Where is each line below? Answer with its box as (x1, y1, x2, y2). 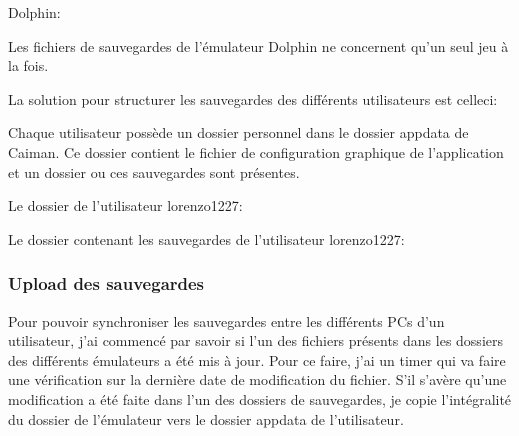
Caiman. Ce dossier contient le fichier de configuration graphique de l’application (8, 141, 504, 162)
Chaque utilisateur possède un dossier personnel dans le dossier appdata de (8, 122, 469, 143)
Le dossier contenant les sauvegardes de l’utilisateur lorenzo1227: (8, 228, 405, 249)
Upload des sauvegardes (8, 271, 205, 296)
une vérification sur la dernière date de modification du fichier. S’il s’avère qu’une (8, 369, 507, 390)
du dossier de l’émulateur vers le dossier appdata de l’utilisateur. (8, 408, 404, 429)
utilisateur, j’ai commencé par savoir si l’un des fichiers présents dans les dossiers (8, 330, 503, 351)
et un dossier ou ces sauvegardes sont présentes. (8, 161, 300, 182)
